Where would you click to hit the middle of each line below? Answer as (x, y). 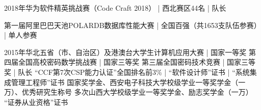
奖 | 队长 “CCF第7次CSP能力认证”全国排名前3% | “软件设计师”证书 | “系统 (127, 72)
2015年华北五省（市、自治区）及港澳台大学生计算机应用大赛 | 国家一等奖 (125, 52)
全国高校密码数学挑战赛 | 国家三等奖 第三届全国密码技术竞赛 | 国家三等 (137, 62)
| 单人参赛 (21, 35)
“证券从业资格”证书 (36, 102)
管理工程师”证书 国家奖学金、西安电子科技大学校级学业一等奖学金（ (125, 82)
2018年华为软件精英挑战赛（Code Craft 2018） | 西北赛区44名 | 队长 (115, 8)
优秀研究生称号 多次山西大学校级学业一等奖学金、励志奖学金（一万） (137, 92)
